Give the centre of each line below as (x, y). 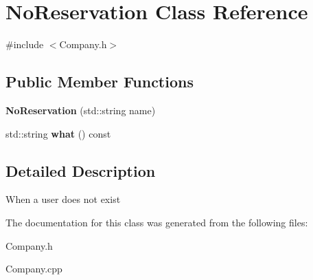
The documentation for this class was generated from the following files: (157, 222)
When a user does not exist (63, 199)
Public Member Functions (100, 82)
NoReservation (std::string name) (81, 110)
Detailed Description (81, 170)
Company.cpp (34, 269)
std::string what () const (58, 133)
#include (25, 44)
